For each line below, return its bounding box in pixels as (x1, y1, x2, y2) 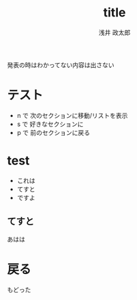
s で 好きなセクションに (16, 120, 84, 128)
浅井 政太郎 (98, 28, 131, 36)
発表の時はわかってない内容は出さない (7, 60, 115, 69)
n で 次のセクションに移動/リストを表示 (16, 111, 128, 119)
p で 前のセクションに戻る (16, 128, 91, 136)
